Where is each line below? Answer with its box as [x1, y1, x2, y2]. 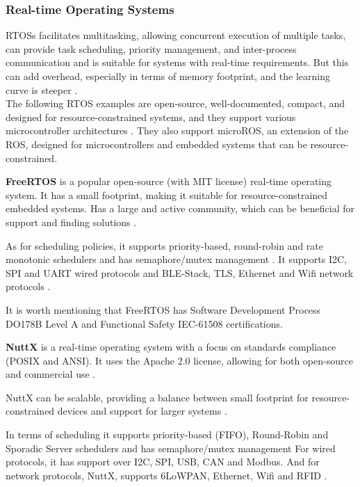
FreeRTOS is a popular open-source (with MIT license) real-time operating [6, 174, 332, 189]
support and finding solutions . [6, 214, 137, 229]
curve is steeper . [6, 82, 78, 97]
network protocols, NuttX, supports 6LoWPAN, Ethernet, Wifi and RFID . [6, 468, 327, 482]
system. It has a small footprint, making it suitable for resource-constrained [6, 187, 328, 202]
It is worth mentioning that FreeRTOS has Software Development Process [6, 302, 321, 317]
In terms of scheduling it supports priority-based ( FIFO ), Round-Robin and [6, 427, 329, 442]
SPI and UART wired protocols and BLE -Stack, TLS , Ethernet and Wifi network [6, 265, 354, 280]
